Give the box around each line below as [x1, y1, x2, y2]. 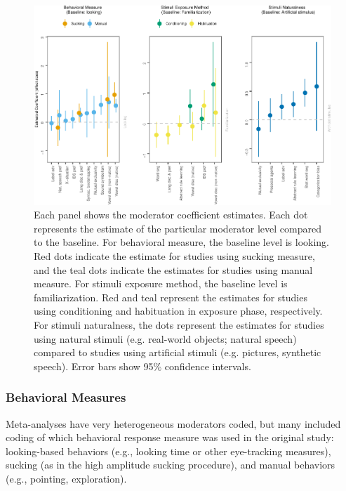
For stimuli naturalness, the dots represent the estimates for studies [34, 317, 324, 332]
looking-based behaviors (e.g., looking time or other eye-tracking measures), [6, 443, 331, 458]
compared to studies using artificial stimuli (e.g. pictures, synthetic [34, 345, 321, 360]
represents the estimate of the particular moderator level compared [34, 221, 321, 235]
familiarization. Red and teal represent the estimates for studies [34, 289, 307, 304]
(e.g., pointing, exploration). [6, 471, 127, 485]
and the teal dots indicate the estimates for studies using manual [34, 262, 313, 277]
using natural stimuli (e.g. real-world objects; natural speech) [34, 331, 297, 346]
